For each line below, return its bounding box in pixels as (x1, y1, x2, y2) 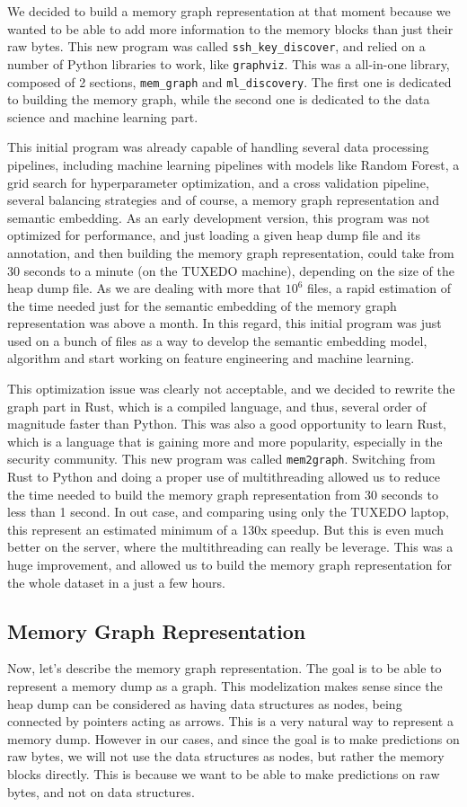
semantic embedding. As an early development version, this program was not (7, 208, 430, 226)
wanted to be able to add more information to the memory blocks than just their (7, 19, 454, 38)
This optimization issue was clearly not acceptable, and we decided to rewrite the (7, 379, 455, 398)
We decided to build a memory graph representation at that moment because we (7, 2, 451, 20)
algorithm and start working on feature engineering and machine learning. (7, 349, 415, 368)
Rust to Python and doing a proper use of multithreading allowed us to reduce (7, 467, 440, 486)
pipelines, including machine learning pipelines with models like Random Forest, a (7, 155, 460, 173)
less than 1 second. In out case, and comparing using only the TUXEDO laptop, (7, 502, 449, 521)
